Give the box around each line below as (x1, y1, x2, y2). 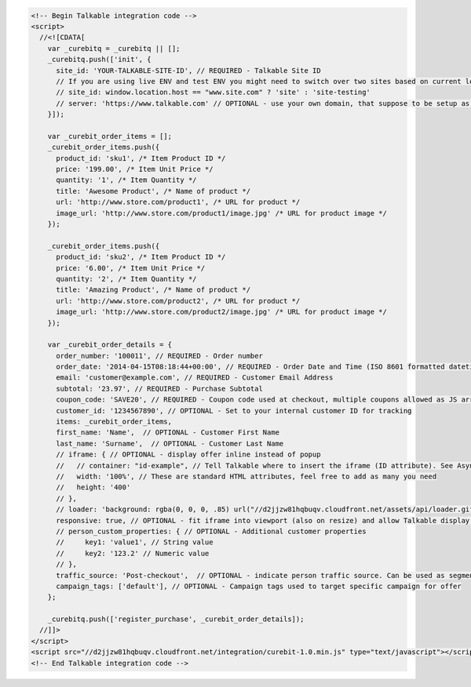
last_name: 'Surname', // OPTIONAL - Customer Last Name (56, 439, 284, 448)
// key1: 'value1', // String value (56, 538, 214, 547)
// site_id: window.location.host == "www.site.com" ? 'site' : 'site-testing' (56, 88, 371, 97)
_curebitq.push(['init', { (47, 55, 152, 64)
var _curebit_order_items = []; (47, 132, 173, 140)
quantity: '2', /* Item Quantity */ (56, 274, 197, 283)
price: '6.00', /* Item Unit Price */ (56, 264, 206, 272)
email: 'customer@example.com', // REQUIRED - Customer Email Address (56, 373, 334, 382)
